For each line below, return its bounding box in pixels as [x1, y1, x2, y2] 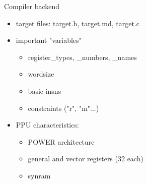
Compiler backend [4, 1, 60, 11]
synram [28, 170, 51, 180]
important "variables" [16, 35, 82, 45]
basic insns [28, 85, 61, 96]
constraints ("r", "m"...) [28, 102, 99, 113]
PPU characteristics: [16, 119, 79, 130]
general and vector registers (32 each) [28, 153, 143, 164]
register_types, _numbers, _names [28, 51, 137, 62]
